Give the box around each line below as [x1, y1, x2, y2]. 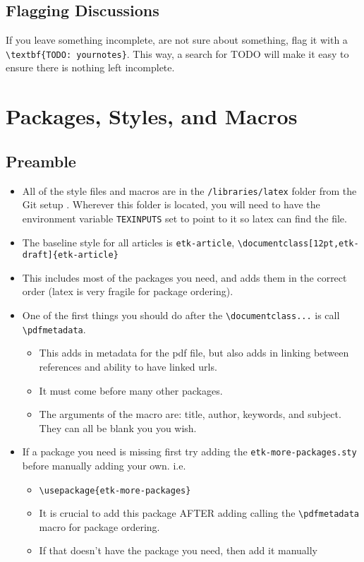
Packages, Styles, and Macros [6, 102, 298, 131]
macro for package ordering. [39, 519, 160, 534]
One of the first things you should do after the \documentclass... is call [22, 308, 340, 323]
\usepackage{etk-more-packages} [39, 485, 191, 496]
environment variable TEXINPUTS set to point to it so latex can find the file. [22, 210, 347, 225]
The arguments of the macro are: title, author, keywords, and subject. [39, 407, 341, 421]
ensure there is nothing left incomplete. [6, 60, 175, 75]
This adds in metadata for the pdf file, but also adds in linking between [39, 345, 349, 360]
